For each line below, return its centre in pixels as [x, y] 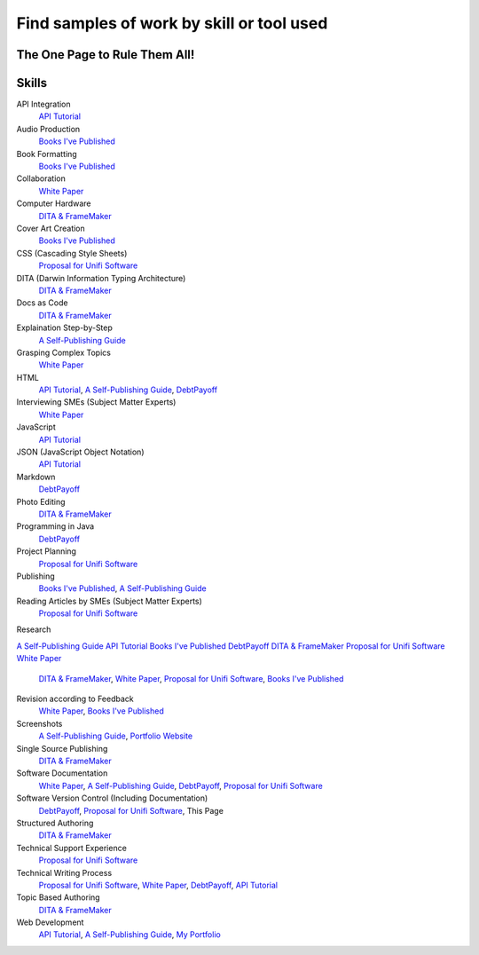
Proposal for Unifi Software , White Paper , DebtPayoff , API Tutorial [158, 885]
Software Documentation [62, 773]
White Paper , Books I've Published [101, 711]
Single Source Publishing [62, 748]
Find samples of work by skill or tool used [172, 23]
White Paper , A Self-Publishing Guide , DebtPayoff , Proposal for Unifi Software [181, 785]
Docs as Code [42, 303]
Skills [32, 83]
